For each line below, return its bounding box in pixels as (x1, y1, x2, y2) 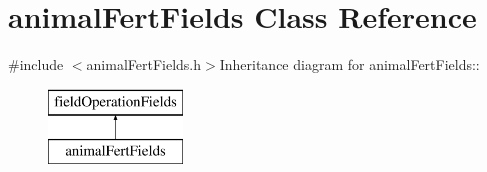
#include (8, 54, 64, 75)
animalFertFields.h (86, 54, 202, 75)
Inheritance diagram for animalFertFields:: (219, 54, 480, 75)
